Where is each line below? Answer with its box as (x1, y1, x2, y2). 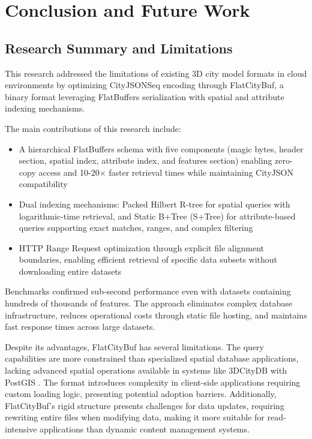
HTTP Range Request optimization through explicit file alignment (19, 241, 265, 254)
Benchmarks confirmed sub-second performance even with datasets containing (5, 285, 291, 297)
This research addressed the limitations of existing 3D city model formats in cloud (5, 67, 307, 79)
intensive (5, 423, 37, 435)
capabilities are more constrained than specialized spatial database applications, (5, 352, 299, 365)
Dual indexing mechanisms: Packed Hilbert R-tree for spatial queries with (19, 197, 290, 210)
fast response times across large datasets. (5, 320, 155, 333)
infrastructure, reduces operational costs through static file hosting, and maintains (5, 308, 307, 321)
